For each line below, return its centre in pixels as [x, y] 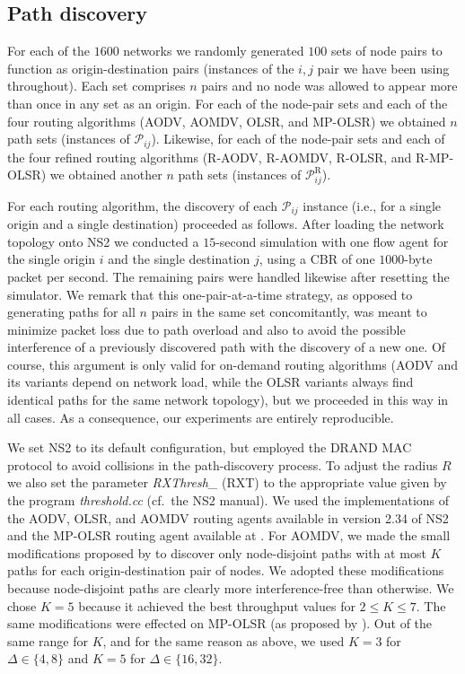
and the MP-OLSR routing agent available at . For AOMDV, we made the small [229, 535]
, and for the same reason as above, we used [224, 640]
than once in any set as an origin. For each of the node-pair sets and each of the [228, 103]
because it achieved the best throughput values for [217, 605]
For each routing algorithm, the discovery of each [143, 205]
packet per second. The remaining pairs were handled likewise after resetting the [228, 276]
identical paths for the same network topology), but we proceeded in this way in [228, 400]
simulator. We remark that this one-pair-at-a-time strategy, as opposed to [210, 294]
